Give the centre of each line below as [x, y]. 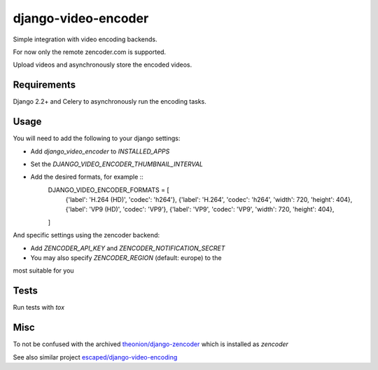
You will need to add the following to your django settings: [97, 138]
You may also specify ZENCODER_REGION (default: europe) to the [126, 258]
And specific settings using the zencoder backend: [86, 235]
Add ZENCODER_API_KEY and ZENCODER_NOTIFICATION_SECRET [128, 248]
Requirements [44, 85]
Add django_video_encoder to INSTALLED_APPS [100, 151]
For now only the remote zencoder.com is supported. [90, 52]
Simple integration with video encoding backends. [85, 39]
